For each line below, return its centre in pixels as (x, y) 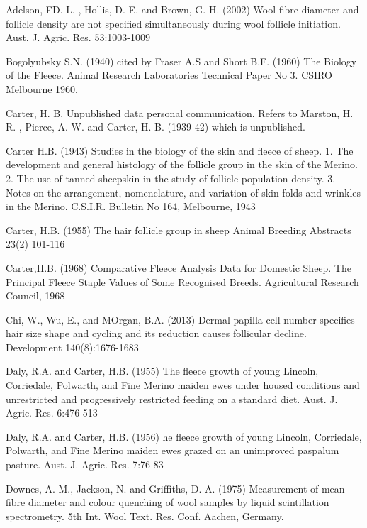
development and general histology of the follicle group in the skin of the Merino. (182, 164)
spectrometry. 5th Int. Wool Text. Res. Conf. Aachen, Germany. (145, 516)
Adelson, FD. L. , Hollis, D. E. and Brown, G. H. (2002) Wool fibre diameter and (182, 9)
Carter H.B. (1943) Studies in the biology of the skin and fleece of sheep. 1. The (180, 150)
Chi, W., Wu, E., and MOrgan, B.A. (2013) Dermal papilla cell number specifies (180, 319)
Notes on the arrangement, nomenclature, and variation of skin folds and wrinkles (183, 192)
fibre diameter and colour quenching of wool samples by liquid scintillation (168, 502)
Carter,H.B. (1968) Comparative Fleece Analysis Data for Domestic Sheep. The (179, 267)
